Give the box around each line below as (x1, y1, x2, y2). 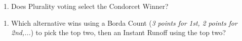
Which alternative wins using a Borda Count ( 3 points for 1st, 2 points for (11, 17, 238, 28)
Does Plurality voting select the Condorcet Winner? (11, 1, 168, 11)
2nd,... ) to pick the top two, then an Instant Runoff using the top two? (11, 27, 226, 38)
